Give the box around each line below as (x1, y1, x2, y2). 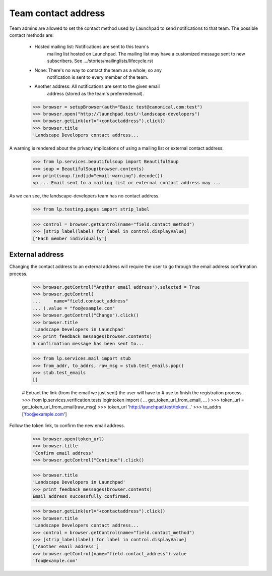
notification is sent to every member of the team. (47, 74, 149, 80)
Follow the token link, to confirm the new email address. (9, 422, 125, 429)
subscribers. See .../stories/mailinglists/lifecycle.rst (47, 58, 153, 64)
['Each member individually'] (32, 235, 107, 241)
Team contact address (9, 8, 105, 19)
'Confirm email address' (32, 450, 94, 456)
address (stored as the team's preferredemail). (47, 90, 144, 96)
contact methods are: (9, 32, 54, 38)
